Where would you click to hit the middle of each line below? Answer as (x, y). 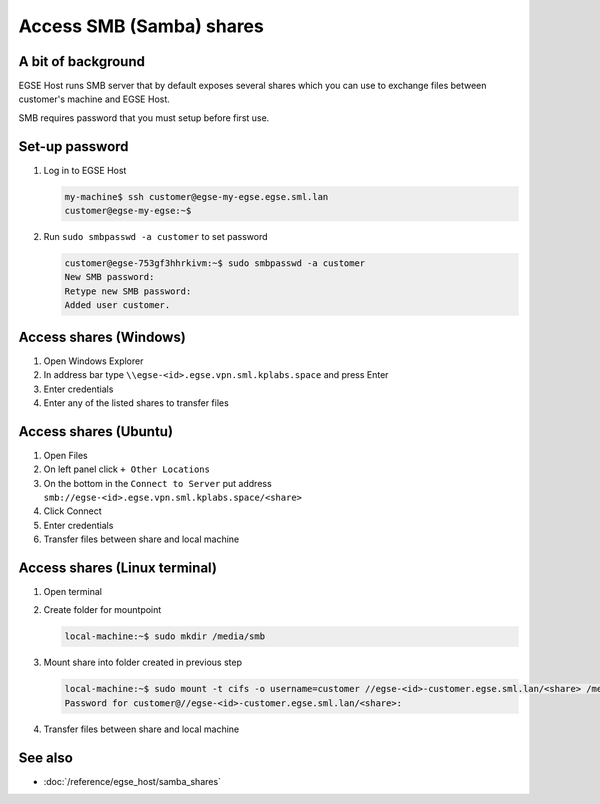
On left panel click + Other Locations (126, 469)
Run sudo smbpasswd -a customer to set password (155, 237)
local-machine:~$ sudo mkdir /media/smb (164, 636)
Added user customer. (117, 305)
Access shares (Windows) (102, 336)
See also (46, 757)
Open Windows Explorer (93, 361)
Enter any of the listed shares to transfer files (136, 402)
